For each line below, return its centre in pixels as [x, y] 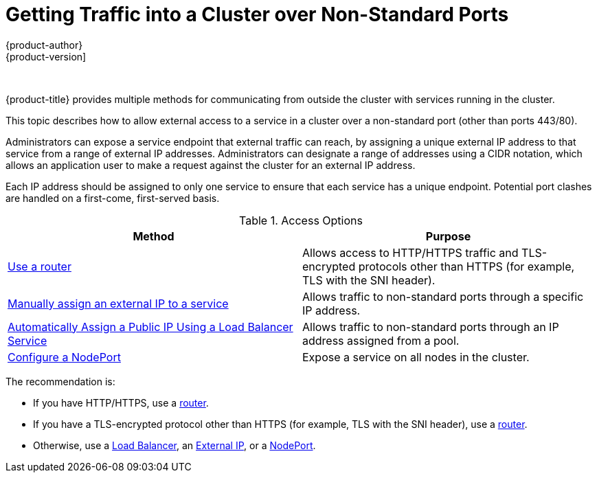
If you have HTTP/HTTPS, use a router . [121, 402]
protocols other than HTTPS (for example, [466, 266]
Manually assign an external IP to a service [118, 303]
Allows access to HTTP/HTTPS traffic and [410, 252]
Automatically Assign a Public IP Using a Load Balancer [150, 327]
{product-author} [44, 45]
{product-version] [46, 56]
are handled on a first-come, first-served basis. [113, 198]
